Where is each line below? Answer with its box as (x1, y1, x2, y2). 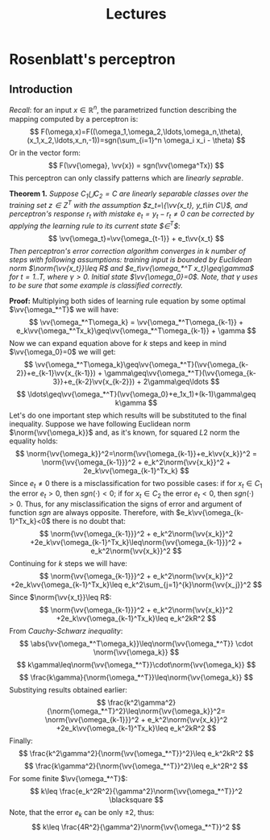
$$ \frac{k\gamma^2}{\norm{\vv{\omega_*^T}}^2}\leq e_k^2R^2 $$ (24, 761, 248, 771)
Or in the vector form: (9, 148, 81, 157)
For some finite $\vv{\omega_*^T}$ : (9, 774, 128, 784)
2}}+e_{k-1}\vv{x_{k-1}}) (15, 368, 96, 377)
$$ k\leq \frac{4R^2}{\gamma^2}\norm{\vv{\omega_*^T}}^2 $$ (31, 821, 241, 831)
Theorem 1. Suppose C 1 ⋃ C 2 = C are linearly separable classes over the (9, 189, 249, 200)
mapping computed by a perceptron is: (9, 114, 139, 123)
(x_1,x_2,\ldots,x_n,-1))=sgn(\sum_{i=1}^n (27, 135, 162, 145)
